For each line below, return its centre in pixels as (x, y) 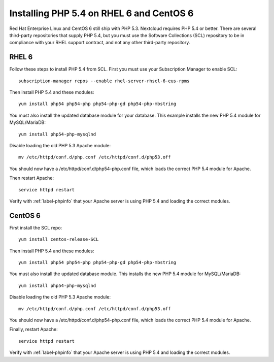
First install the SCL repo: (36, 227)
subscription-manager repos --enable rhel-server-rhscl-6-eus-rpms (104, 81)
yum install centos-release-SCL (59, 239)
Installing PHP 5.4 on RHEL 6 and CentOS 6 (101, 13)
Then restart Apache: (32, 178)
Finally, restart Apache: (33, 330)
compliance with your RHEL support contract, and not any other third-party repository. (100, 43)
